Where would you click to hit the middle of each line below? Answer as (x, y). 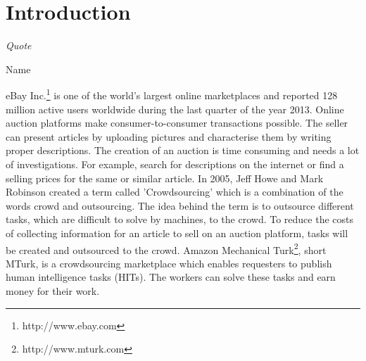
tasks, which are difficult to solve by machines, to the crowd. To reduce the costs (180, 219)
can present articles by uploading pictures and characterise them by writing (169, 136)
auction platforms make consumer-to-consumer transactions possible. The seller (177, 123)
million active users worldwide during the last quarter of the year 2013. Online (175, 109)
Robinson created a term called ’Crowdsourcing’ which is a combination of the (175, 192)
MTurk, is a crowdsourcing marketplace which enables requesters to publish (169, 263)
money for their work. (53, 290)
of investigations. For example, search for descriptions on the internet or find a (175, 164)
